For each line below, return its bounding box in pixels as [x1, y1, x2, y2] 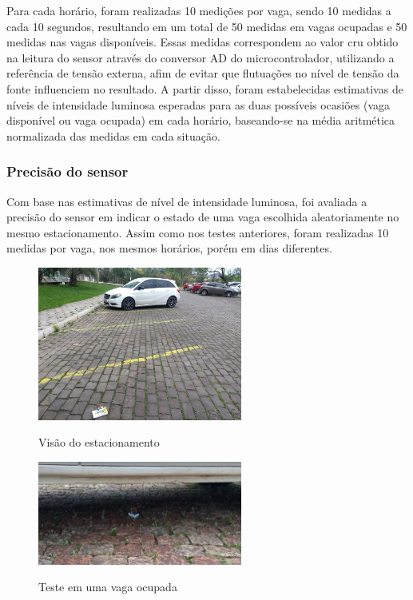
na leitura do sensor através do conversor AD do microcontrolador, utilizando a [6, 49, 395, 66]
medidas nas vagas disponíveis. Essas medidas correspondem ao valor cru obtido [6, 34, 399, 50]
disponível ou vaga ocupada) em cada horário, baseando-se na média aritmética [6, 112, 395, 129]
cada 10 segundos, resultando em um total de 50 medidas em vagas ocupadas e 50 [6, 18, 407, 34]
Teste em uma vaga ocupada [38, 578, 177, 595]
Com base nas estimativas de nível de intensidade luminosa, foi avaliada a [6, 193, 367, 209]
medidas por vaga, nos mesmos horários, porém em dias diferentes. [6, 240, 332, 256]
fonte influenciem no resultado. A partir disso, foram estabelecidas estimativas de [6, 80, 403, 97]
